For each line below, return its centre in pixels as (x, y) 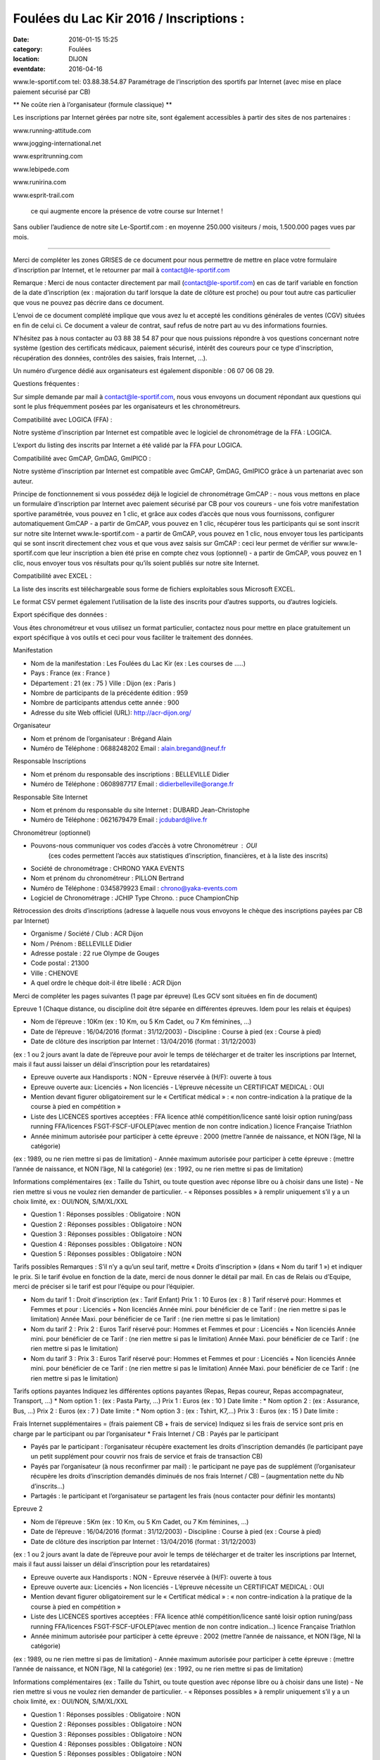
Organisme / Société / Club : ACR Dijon (87, 934)
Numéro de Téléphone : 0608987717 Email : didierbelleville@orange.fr (132, 784)
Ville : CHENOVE (55, 973)
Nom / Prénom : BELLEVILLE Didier (81, 943)
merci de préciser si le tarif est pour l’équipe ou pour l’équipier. (104, 1287)
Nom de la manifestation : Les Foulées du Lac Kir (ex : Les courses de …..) (138, 663)
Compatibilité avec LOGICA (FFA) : (63, 420)
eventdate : (29, 69)
